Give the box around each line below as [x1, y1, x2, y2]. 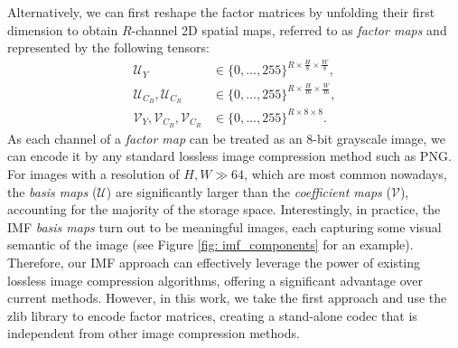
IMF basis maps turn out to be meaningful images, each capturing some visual [7, 217, 442, 236]
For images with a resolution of [7, 165, 180, 183]
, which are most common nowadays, [244, 165, 447, 183]
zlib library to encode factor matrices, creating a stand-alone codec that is [7, 306, 417, 324]
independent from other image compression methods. [7, 324, 300, 343]
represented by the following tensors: [7, 38, 210, 57]
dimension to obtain [7, 20, 118, 39]
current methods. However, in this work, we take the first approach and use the [7, 288, 447, 307]
